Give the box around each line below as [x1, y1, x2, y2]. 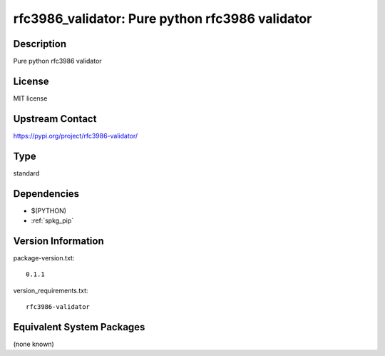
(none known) [13, 340, 55, 349]
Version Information [13, 235, 104, 247]
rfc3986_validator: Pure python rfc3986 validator [13, 11, 312, 26]
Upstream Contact [13, 113, 97, 125]
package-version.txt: [13, 253, 75, 262]
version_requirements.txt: [13, 286, 88, 295]
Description [13, 38, 67, 50]
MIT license [13, 93, 48, 103]
